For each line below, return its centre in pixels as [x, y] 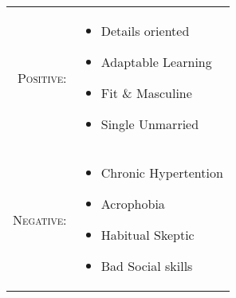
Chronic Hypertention [162, 173]
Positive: [42, 77]
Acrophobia [133, 204]
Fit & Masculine [146, 93]
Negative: [40, 219]
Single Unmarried [150, 124]
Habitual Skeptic [147, 235]
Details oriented [145, 31]
